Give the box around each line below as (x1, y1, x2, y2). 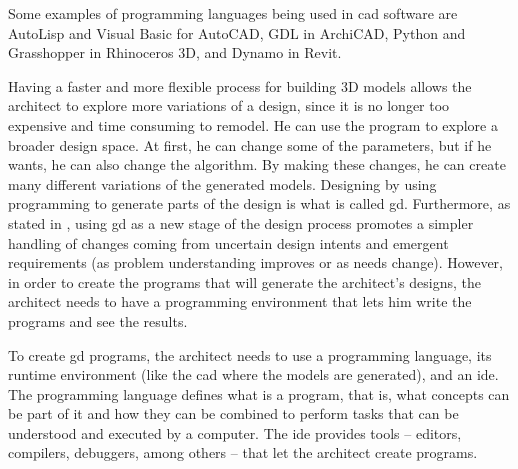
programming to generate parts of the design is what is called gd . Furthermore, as (8, 193, 511, 214)
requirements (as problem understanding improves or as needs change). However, (8, 252, 503, 273)
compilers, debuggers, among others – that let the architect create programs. (8, 442, 478, 463)
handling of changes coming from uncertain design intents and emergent (8, 232, 449, 253)
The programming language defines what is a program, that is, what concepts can (8, 383, 510, 404)
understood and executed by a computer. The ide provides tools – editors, (8, 422, 462, 443)
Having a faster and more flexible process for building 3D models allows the (8, 75, 472, 96)
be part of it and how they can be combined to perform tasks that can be (8, 403, 459, 424)
